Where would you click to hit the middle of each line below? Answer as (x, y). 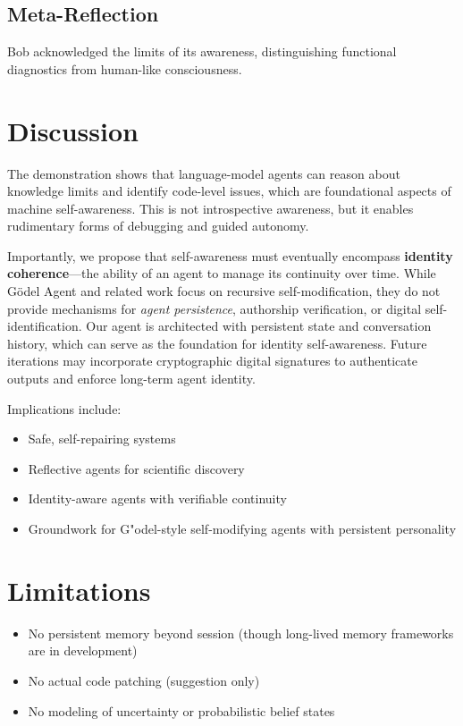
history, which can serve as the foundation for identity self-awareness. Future (217, 343)
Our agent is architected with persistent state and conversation (259, 326)
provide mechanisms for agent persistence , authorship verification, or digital (215, 308)
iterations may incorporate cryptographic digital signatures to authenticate (213, 361)
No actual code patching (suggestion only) (144, 680)
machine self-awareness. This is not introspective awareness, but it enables (210, 208)
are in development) (83, 650)
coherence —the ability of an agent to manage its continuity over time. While (222, 273)
